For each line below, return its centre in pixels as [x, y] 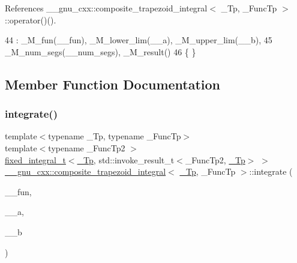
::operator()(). [31, 20]
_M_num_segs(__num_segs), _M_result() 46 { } [100, 51]
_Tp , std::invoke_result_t [126, 159]
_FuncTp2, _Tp [215, 159]
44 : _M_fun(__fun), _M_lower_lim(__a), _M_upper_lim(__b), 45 [139, 40]
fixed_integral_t [35, 159]
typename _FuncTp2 [87, 147]
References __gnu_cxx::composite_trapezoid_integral [106, 8]
